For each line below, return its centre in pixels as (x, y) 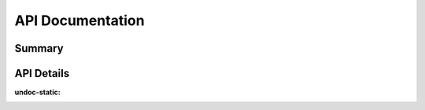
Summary (39, 48)
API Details (42, 73)
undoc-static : (37, 92)
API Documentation (79, 20)
